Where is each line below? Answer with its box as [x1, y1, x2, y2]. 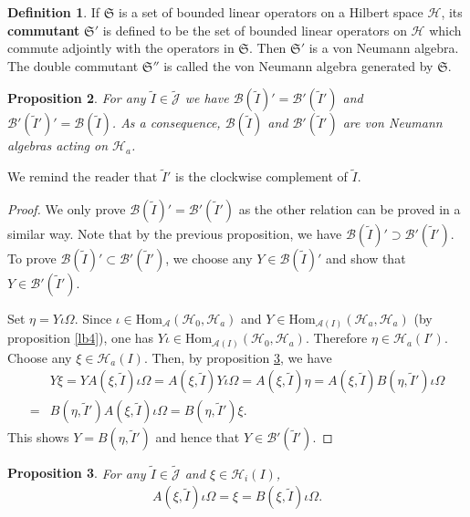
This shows [7, 428, 69, 447]
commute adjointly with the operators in [7, 38, 235, 57]
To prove [7, 248, 57, 267]
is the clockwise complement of [175, 167, 348, 186]
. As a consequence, [111, 113, 221, 132]
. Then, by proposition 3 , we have [143, 347, 332, 367]
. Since [74, 308, 112, 327]
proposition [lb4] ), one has [7, 328, 154, 347]
